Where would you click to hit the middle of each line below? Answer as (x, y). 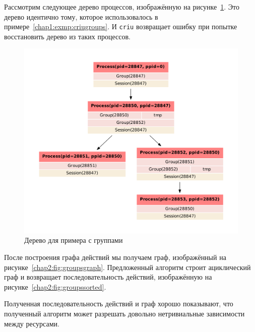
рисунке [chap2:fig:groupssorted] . (55, 286)
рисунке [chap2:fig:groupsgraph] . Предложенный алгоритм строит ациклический (127, 267)
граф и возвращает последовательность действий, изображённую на (108, 277)
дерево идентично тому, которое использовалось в (81, 16)
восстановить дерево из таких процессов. (67, 36)
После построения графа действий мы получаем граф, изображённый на (115, 257)
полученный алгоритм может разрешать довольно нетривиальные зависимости (124, 314)
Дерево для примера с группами (74, 240)
